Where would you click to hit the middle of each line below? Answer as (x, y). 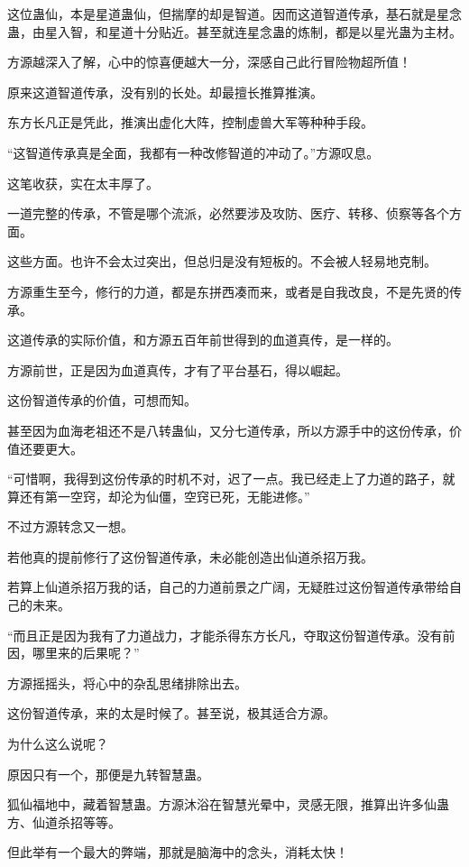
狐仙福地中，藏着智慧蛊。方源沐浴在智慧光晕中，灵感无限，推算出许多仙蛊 (228, 804)
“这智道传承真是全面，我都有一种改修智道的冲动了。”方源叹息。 (193, 152)
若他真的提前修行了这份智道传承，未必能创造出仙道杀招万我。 (190, 556)
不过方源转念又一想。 (70, 526)
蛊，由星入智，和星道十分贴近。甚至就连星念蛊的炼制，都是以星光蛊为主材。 (234, 31)
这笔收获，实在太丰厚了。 (83, 183)
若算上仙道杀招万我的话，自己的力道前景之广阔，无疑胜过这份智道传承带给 (228, 587)
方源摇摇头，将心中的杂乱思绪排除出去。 (127, 683)
